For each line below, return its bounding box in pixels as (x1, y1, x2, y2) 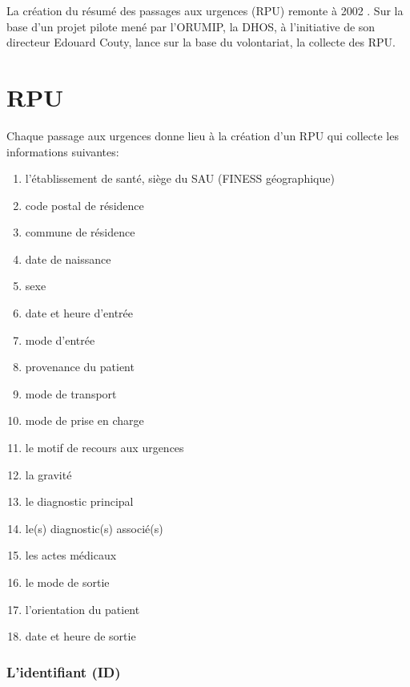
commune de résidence (25, 224, 135, 240)
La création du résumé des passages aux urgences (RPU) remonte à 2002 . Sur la (6, 2, 404, 18)
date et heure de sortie (25, 628, 136, 645)
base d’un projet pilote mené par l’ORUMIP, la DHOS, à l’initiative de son (6, 18, 376, 34)
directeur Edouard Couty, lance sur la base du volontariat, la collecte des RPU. (6, 34, 396, 51)
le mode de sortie (25, 574, 110, 590)
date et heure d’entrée (25, 305, 134, 321)
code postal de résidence (25, 196, 144, 213)
